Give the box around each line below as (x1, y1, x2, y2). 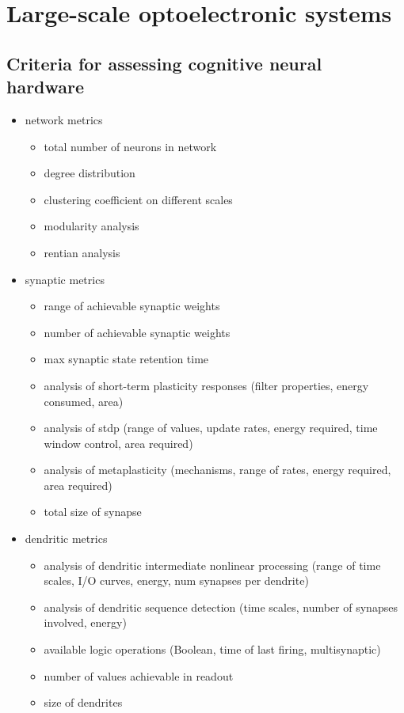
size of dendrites (44, 694, 123, 711)
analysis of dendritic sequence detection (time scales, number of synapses (44, 598, 398, 615)
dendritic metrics (25, 530, 108, 547)
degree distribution (44, 165, 135, 181)
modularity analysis (44, 218, 139, 234)
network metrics (25, 111, 103, 127)
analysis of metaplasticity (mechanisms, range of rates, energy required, (44, 461, 391, 478)
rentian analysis (44, 244, 120, 260)
